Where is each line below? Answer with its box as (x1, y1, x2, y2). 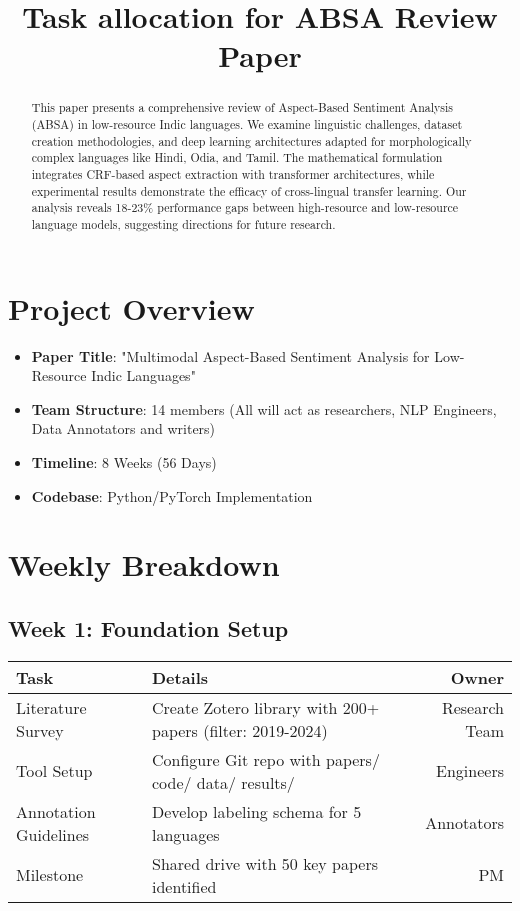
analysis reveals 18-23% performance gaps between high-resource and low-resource (31, 199, 459, 216)
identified (151, 874, 217, 898)
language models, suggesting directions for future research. (31, 215, 336, 232)
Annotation (16, 799, 96, 823)
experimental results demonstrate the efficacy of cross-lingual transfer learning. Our (31, 182, 467, 199)
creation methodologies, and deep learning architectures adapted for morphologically (31, 132, 472, 149)
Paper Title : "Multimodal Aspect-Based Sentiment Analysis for (31, 345, 430, 366)
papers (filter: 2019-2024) (151, 718, 328, 742)
